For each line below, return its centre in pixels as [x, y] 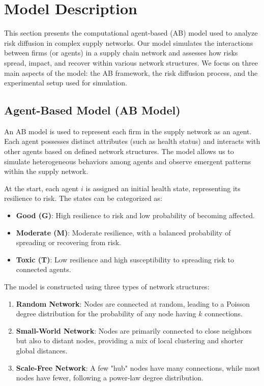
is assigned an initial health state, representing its [163, 188]
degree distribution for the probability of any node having [106, 314]
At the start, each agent [41, 188]
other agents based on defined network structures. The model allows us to [119, 151]
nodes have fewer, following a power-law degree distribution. [110, 378]
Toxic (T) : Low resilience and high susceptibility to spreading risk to [125, 259]
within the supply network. [46, 171]
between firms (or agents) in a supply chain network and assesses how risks [121, 53]
